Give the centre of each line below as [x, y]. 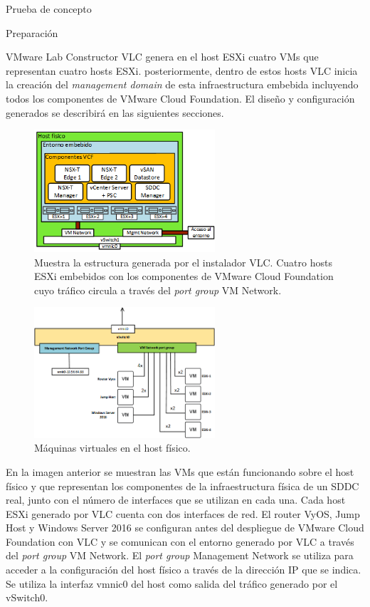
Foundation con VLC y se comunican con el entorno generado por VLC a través [180, 541]
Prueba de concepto [49, 9]
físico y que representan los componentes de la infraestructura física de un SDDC [183, 486]
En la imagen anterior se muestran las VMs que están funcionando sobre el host [180, 471]
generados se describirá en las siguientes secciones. [115, 112]
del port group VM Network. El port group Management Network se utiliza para [180, 555]
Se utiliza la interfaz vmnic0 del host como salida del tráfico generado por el [172, 583]
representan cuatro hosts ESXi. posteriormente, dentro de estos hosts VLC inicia [182, 70]
